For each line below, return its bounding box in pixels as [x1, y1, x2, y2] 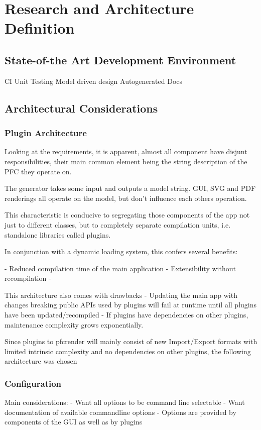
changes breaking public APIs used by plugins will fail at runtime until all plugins [5, 299, 256, 310]
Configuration [5, 377, 62, 389]
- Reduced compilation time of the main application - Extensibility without [5, 263, 236, 273]
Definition [5, 18, 75, 38]
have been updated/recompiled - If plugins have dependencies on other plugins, [5, 309, 248, 320]
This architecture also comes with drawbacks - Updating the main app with [5, 289, 237, 300]
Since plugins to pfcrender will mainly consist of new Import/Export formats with [5, 336, 257, 347]
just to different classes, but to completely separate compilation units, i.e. [5, 219, 231, 230]
